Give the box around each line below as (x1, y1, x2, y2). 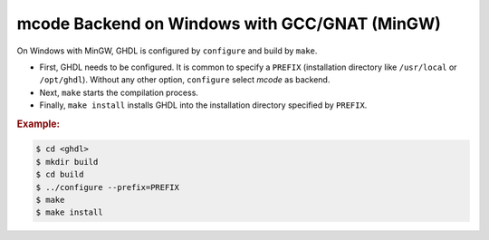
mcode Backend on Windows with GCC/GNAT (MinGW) (16, 14, 441, 34)
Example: (16, 118, 61, 130)
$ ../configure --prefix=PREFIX (35, 182, 180, 192)
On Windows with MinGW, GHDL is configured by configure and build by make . (16, 45, 318, 56)
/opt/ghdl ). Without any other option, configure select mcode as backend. (39, 74, 331, 85)
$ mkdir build (35, 157, 99, 167)
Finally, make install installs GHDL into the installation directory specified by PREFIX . (39, 100, 368, 110)
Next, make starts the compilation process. (39, 87, 199, 98)
